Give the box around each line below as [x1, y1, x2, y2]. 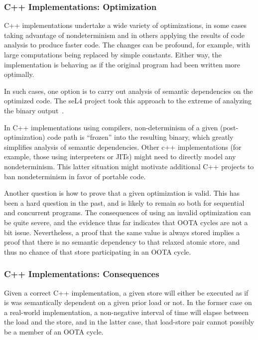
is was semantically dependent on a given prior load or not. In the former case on [4, 297, 252, 308]
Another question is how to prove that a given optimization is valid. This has [4, 188, 240, 198]
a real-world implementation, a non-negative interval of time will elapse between [4, 307, 249, 317]
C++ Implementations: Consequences [4, 268, 159, 280]
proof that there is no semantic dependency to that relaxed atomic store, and [4, 237, 240, 247]
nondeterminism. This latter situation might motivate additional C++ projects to [4, 161, 254, 171]
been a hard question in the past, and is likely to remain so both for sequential [4, 197, 245, 208]
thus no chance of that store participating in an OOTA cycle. [4, 246, 191, 257]
